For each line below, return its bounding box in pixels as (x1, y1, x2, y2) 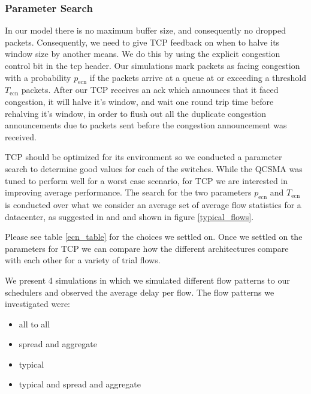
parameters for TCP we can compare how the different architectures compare (5, 242, 289, 254)
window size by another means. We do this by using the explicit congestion (5, 47, 280, 60)
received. (5, 130, 37, 143)
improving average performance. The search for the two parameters (5, 186, 252, 198)
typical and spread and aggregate (19, 378, 141, 390)
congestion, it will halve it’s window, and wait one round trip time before (5, 95, 274, 107)
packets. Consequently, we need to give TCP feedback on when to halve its (5, 35, 280, 48)
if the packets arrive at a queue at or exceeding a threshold (89, 71, 307, 83)
